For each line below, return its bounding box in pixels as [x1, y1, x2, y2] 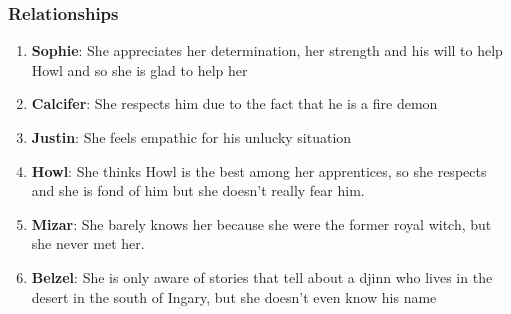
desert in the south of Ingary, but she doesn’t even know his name [31, 286, 437, 307]
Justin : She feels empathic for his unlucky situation [31, 127, 352, 147]
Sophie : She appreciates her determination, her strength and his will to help [31, 40, 503, 61]
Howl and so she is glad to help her [31, 59, 248, 80]
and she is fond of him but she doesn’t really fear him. [31, 180, 365, 201]
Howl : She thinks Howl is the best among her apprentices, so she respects [31, 160, 487, 181]
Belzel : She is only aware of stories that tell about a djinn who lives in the [31, 266, 493, 287]
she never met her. [31, 233, 145, 254]
